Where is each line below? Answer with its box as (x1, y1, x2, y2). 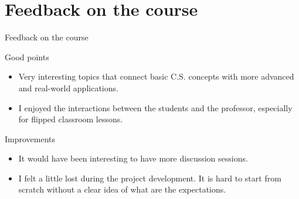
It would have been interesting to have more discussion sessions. (18, 152, 248, 164)
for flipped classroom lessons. (18, 113, 123, 125)
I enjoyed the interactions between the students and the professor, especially (18, 101, 293, 114)
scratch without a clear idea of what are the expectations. (18, 183, 226, 195)
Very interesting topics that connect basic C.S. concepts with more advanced (18, 70, 294, 83)
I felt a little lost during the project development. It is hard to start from (18, 171, 281, 184)
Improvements (5, 132, 56, 145)
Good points (5, 50, 49, 63)
